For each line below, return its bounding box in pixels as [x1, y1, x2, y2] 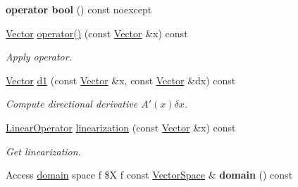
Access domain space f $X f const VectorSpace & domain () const [6, 167, 293, 182]
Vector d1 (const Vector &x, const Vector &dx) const [6, 72, 236, 87]
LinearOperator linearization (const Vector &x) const [6, 120, 236, 134]
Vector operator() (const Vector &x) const [6, 25, 188, 40]
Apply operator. [6, 49, 72, 64]
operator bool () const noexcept [6, 2, 152, 16]
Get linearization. [6, 143, 81, 158]
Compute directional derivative [6, 96, 138, 111]
